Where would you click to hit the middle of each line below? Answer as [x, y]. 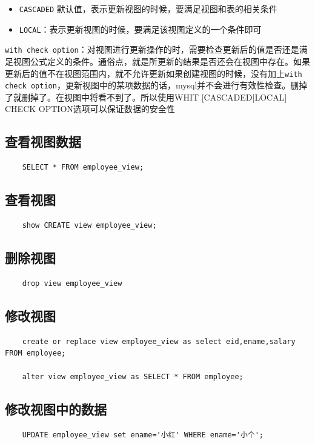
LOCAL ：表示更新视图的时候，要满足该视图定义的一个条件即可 [140, 29]
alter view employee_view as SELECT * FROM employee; [133, 377]
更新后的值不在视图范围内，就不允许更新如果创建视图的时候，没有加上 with [154, 73]
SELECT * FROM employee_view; [83, 167]
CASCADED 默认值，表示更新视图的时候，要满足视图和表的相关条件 [148, 8]
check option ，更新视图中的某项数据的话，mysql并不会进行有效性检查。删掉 [156, 85]
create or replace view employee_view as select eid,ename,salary [159, 341]
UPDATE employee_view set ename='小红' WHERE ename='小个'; [143, 435]
